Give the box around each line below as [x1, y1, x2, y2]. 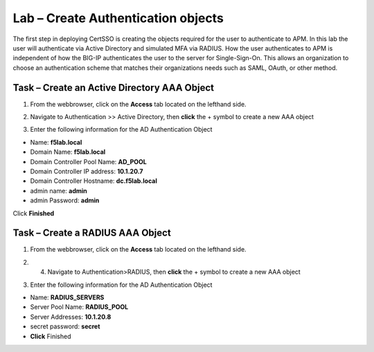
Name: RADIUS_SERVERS [30, 293, 105, 301]
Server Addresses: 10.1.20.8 [30, 313, 112, 321]
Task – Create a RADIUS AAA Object [12, 227, 171, 239]
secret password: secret [30, 322, 100, 331]
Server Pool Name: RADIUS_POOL [30, 303, 129, 311]
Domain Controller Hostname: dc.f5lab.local [30, 177, 157, 185]
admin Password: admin [30, 196, 100, 204]
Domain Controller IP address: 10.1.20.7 [30, 167, 143, 175]
